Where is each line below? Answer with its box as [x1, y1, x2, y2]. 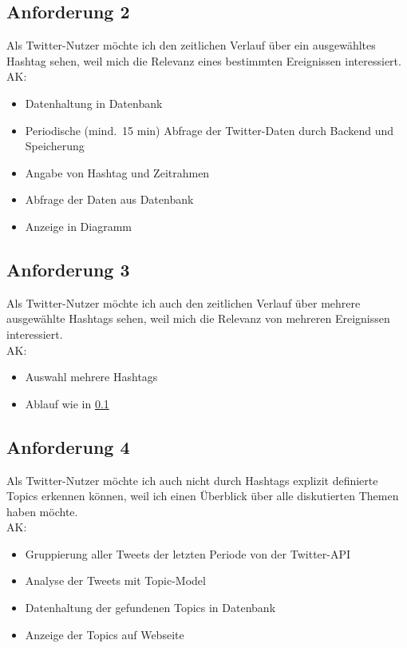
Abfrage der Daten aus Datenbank [25, 191, 194, 208]
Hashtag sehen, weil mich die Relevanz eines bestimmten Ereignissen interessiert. [6, 52, 401, 69]
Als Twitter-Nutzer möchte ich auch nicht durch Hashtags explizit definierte [6, 471, 378, 488]
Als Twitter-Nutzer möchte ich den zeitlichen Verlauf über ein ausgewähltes [6, 37, 376, 54]
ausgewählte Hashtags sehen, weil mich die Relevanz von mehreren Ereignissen [6, 310, 390, 327]
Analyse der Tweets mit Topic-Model [25, 572, 206, 589]
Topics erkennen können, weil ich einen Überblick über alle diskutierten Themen [6, 487, 399, 504]
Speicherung [25, 137, 85, 154]
